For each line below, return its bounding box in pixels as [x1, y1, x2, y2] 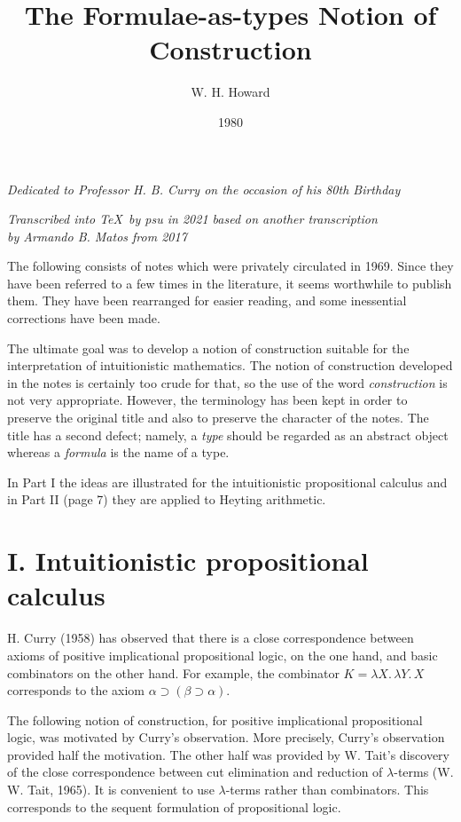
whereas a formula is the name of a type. [7, 443, 230, 462]
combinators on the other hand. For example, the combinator [7, 663, 340, 682]
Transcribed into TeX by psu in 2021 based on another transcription [7, 209, 378, 228]
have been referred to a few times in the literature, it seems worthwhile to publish [7, 273, 452, 292]
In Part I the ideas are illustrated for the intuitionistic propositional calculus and [7, 472, 448, 491]
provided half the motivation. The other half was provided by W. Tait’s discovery [7, 745, 449, 763]
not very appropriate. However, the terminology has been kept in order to [7, 391, 408, 409]
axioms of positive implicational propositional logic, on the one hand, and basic [7, 645, 438, 664]
